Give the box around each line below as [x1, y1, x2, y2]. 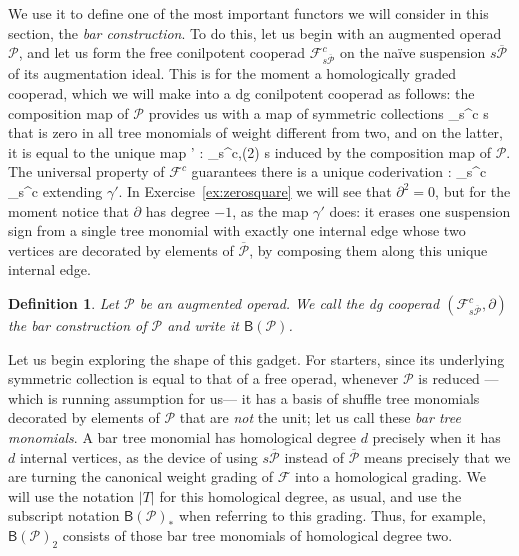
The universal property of [8, 161, 165, 182]
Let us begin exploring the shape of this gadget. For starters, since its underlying [8, 348, 505, 369]
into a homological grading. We [294, 466, 486, 487]
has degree [145, 200, 210, 221]
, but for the [435, 181, 511, 202]
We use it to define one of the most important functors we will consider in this [8, 3, 489, 23]
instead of [284, 446, 345, 467]
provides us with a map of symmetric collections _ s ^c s [148, 102, 489, 123]
